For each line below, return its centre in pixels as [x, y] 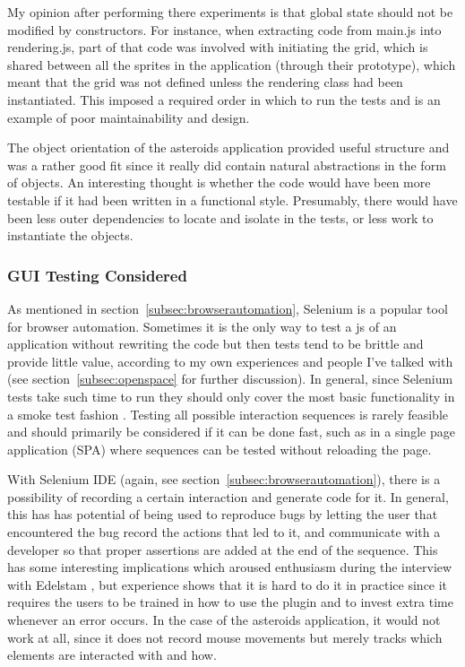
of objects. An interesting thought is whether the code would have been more [219, 182]
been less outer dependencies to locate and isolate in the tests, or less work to [220, 217]
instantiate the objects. [70, 235]
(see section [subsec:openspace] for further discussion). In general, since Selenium [230, 379]
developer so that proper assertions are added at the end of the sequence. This [223, 549]
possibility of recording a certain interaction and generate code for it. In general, [228, 496]
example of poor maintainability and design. [129, 117]
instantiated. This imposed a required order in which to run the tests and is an [224, 99]
